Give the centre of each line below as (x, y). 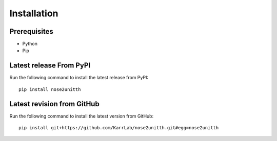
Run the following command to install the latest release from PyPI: (79, 78)
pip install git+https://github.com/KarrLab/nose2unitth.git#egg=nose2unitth (119, 128)
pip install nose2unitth (50, 89)
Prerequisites (31, 31)
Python (30, 44)
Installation (34, 13)
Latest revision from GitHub (54, 104)
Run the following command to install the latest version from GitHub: (82, 116)
